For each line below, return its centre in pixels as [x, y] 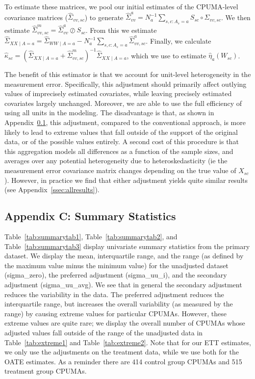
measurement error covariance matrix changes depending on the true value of [120, 170]
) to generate [104, 17]
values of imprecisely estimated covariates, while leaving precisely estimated [118, 93]
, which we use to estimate [166, 55]
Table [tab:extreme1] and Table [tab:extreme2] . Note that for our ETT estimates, [128, 342]
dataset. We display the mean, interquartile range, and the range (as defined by [124, 256]
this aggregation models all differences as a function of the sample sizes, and [119, 151]
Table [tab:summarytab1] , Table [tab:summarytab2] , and [91, 237]
